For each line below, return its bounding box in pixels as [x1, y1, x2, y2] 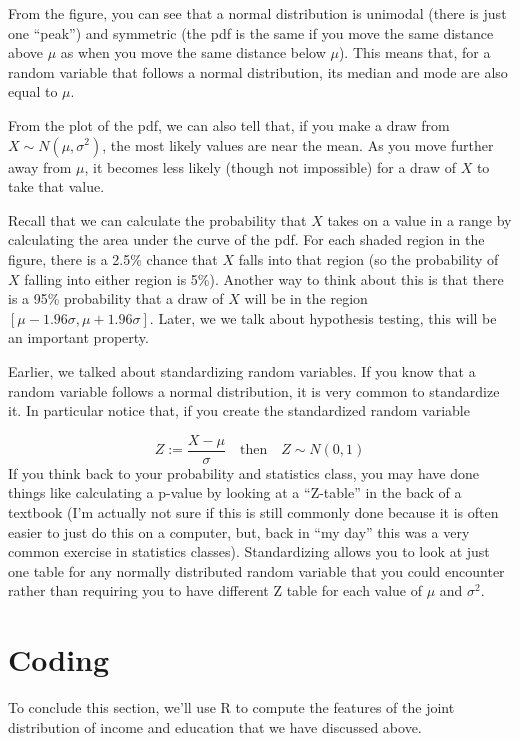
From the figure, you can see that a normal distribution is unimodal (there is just [8, 3, 507, 23]
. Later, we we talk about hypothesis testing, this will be [149, 307, 497, 328]
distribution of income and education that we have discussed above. [8, 716, 422, 737]
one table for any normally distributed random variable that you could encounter [8, 560, 505, 581]
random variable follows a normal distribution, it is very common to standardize [8, 380, 500, 401]
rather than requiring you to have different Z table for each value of [8, 580, 423, 601]
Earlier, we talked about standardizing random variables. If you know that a [8, 360, 476, 381]
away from [8, 156, 72, 177]
